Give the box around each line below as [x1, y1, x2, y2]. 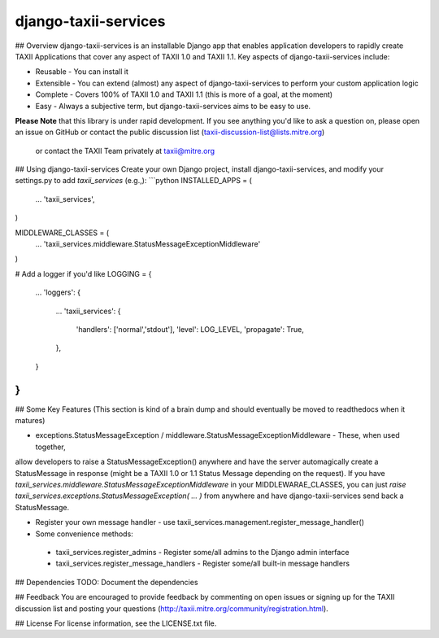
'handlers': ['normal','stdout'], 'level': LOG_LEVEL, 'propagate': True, [76, 324, 304, 334]
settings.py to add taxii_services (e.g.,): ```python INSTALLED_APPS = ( [15, 176, 252, 186]
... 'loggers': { [35, 287, 81, 297]
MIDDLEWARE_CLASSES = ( [15, 228, 110, 238]
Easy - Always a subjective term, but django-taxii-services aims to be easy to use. [35, 101, 311, 111]
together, [35, 442, 67, 452]
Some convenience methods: [35, 529, 133, 539]
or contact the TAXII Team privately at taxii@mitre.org [35, 146, 215, 155]
